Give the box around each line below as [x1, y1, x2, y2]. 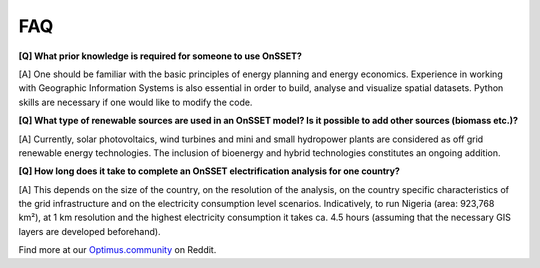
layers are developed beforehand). [18, 225, 161, 237]
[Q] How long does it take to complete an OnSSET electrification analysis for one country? [18, 165, 400, 177]
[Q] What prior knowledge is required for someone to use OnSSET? [18, 50, 302, 62]
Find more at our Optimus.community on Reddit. [18, 244, 217, 256]
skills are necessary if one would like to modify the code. [18, 96, 253, 108]
